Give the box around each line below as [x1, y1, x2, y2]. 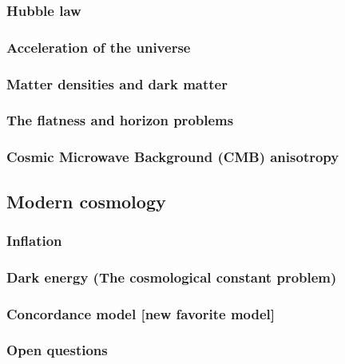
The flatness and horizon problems [6, 110, 234, 130]
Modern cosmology [6, 188, 166, 213]
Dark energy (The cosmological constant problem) [6, 267, 337, 287]
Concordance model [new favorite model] [6, 303, 276, 323]
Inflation [6, 230, 62, 250]
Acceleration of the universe [6, 37, 191, 57]
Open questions [6, 340, 108, 360]
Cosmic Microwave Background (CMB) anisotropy [6, 147, 339, 167]
